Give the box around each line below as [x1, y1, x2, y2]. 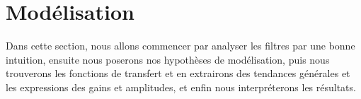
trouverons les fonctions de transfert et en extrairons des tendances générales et [6, 66, 350, 81]
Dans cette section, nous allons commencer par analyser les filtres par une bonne [6, 38, 355, 53]
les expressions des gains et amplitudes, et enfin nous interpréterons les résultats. [6, 79, 356, 94]
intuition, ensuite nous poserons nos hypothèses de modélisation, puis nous [6, 52, 330, 66]
